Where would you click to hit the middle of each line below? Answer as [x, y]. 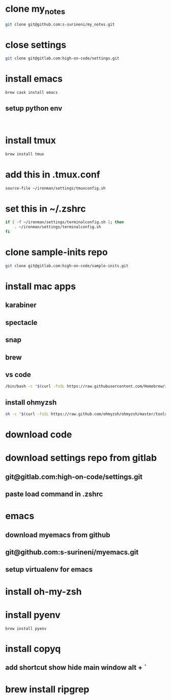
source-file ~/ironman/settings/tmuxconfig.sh [55, 188]
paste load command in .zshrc [54, 494]
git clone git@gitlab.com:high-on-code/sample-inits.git [67, 266]
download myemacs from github [58, 535]
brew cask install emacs [32, 92]
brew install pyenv [26, 628]
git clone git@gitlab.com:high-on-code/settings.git [62, 59]
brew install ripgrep [47, 690]
